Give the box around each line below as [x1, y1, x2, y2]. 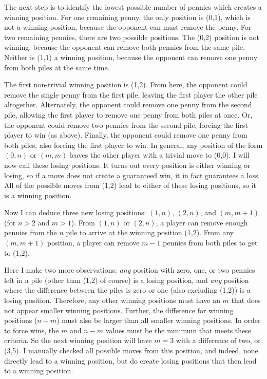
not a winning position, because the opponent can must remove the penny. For [4, 22, 252, 32]
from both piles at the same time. [4, 62, 110, 72]
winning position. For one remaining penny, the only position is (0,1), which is [4, 11, 251, 22]
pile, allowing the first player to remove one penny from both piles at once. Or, [4, 109, 253, 120]
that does [231, 295, 261, 306]
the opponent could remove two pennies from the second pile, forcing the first [4, 119, 248, 130]
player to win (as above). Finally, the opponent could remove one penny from [4, 129, 247, 140]
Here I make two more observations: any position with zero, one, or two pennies [4, 264, 255, 275]
